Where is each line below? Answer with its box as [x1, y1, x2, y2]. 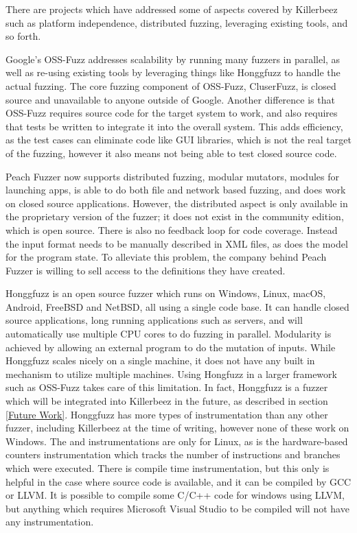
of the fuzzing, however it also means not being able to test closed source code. [5, 145, 337, 160]
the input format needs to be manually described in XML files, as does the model [5, 236, 348, 250]
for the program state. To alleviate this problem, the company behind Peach [5, 250, 327, 264]
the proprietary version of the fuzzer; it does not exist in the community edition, [5, 209, 344, 224]
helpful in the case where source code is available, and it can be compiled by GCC [5, 474, 352, 488]
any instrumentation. [5, 514, 94, 529]
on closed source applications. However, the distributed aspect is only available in [5, 196, 348, 210]
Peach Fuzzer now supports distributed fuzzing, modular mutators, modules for [5, 169, 339, 183]
